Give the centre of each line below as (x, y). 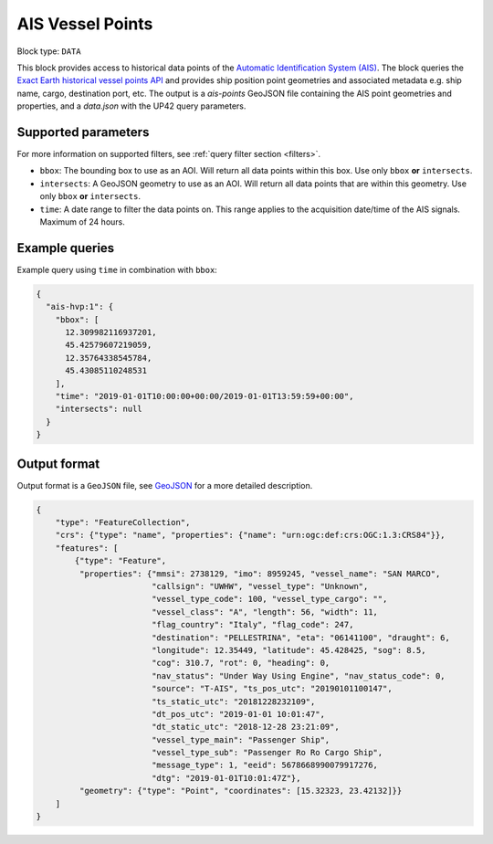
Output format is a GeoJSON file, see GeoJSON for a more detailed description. (165, 485)
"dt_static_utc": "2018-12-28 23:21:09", (245, 727)
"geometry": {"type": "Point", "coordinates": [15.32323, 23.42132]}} (241, 791)
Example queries (66, 248)
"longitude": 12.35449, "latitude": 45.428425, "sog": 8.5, (288, 650)
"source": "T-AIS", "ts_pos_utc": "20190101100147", (272, 689)
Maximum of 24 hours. (82, 222)
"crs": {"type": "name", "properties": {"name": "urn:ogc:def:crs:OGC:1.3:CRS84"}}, (251, 535)
